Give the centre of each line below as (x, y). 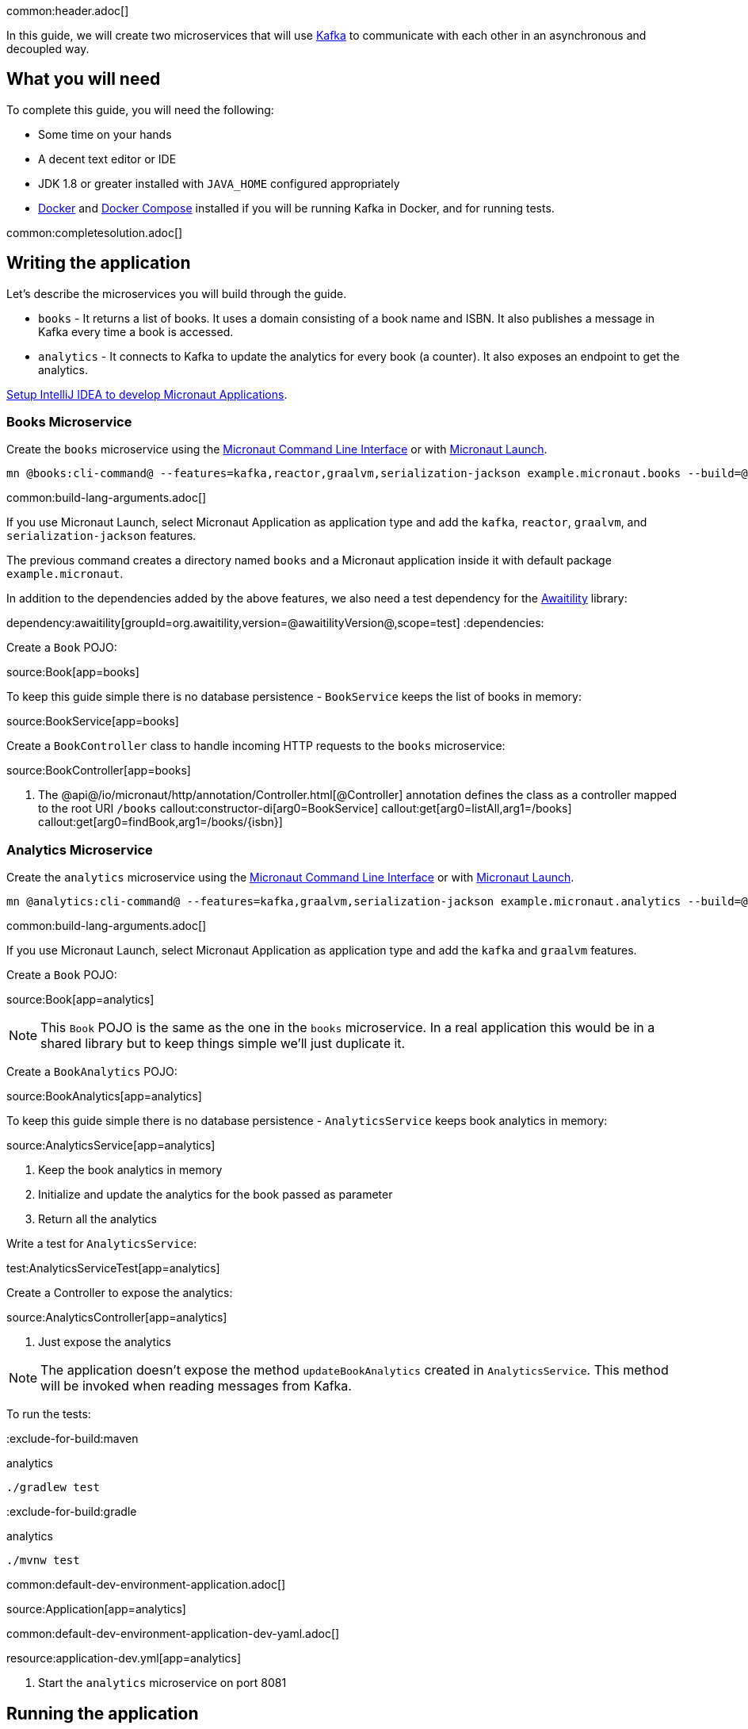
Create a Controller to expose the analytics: (120, 1293)
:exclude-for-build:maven (73, 1439)
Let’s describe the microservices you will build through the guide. (177, 293)
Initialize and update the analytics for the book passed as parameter (216, 1195)
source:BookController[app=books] (99, 771)
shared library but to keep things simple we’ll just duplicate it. (223, 1044)
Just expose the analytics (105, 1342)
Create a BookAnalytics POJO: (92, 1072)
